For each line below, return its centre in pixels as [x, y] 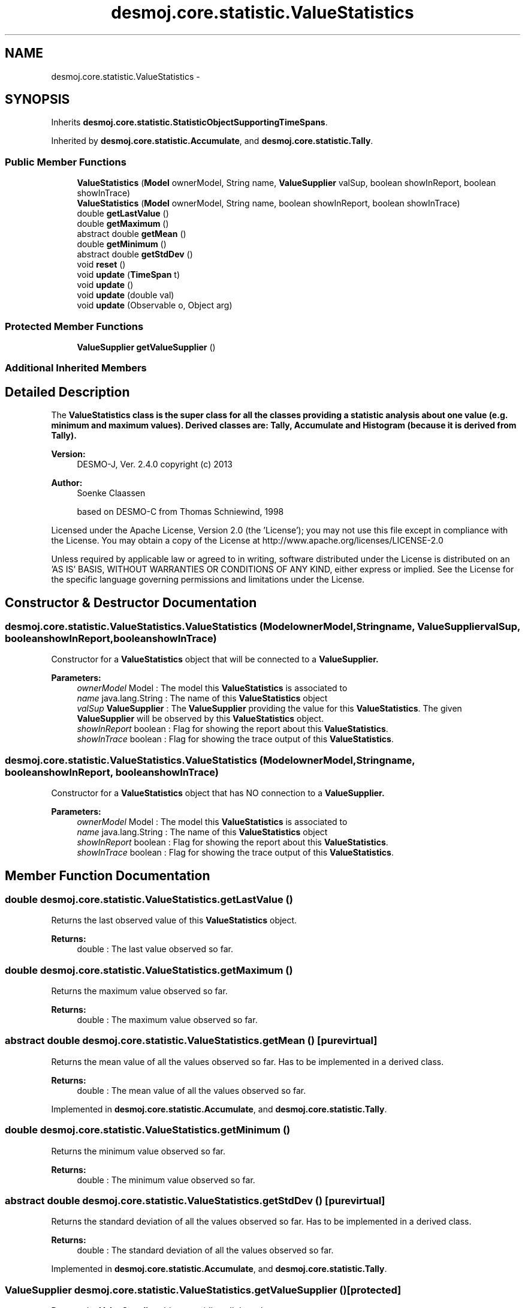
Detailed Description [67, 392]
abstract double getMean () [132, 234]
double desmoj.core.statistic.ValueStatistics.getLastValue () [149, 899]
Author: [67, 483]
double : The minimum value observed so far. [166, 1180]
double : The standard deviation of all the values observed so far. [205, 1250]
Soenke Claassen [111, 493]
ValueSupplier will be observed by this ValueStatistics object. [200, 719]
